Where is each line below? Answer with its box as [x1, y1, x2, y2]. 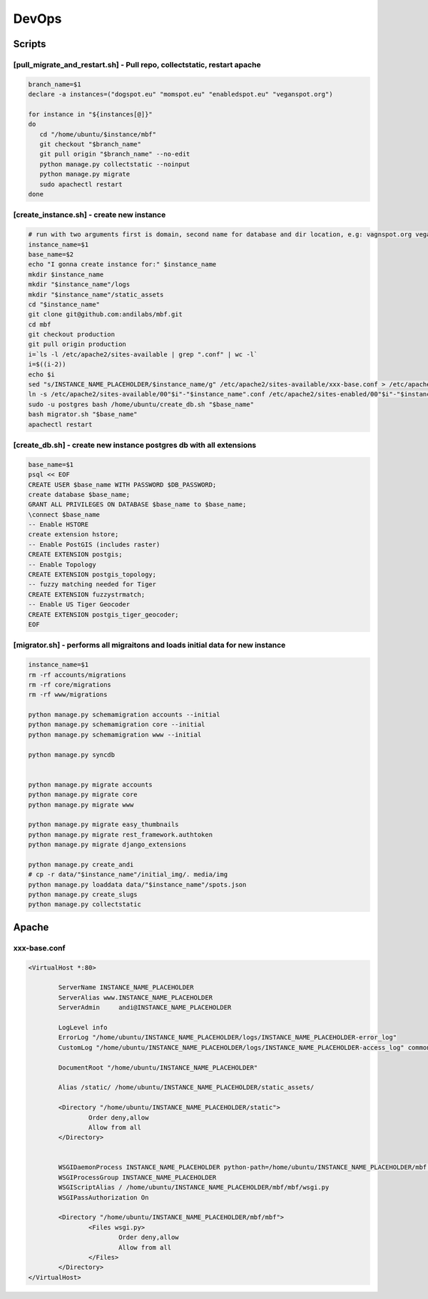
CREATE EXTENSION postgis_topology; [28, 571, 157, 578]
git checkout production [28, 331, 116, 338]
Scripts [13, 38, 46, 50]
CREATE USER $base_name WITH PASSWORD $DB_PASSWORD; [28, 481, 217, 488]
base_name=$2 [28, 250, 74, 259]
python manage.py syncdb [28, 751, 116, 758]
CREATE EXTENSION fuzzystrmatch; [28, 590, 146, 598]
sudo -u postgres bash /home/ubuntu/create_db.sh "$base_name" [28, 400, 255, 408]
